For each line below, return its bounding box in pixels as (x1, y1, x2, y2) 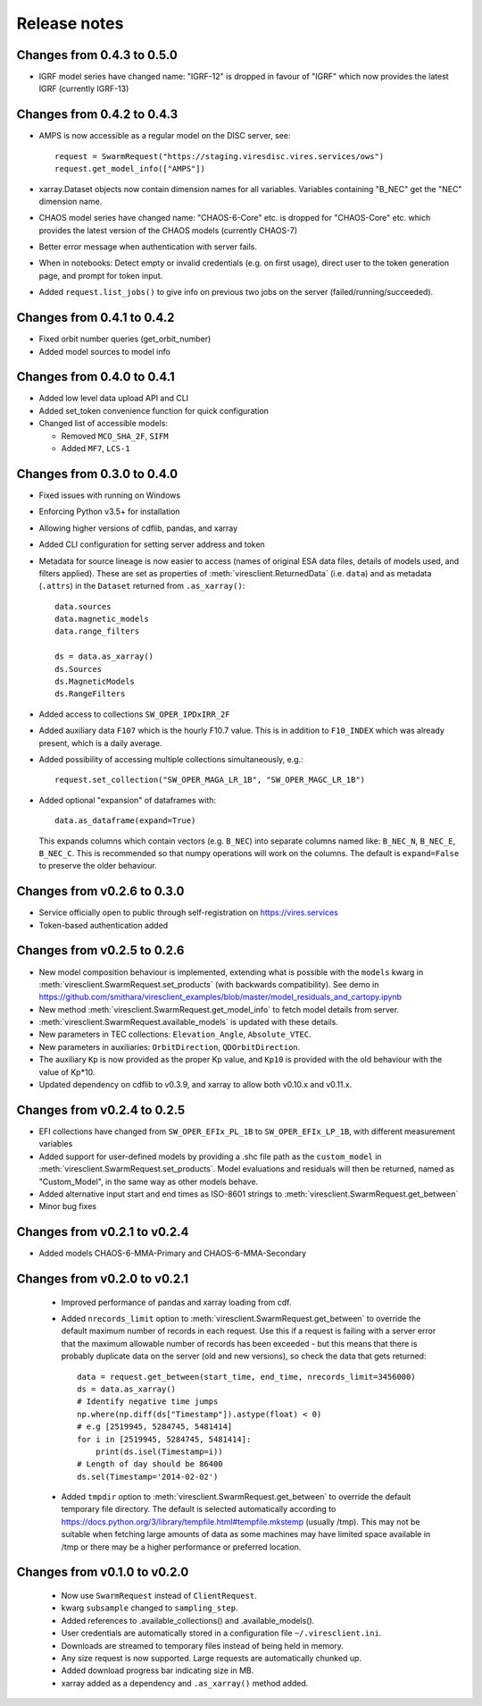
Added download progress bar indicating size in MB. (61, 1665, 254, 1676)
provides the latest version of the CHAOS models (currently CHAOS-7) (38, 224, 298, 236)
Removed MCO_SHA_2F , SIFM (61, 430, 169, 441)
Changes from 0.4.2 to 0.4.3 (16, 107, 179, 122)
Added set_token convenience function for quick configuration (38, 405, 270, 416)
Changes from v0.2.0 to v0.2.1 (16, 1272, 189, 1286)
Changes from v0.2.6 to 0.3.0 (16, 884, 185, 899)
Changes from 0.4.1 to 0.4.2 (16, 310, 175, 325)
